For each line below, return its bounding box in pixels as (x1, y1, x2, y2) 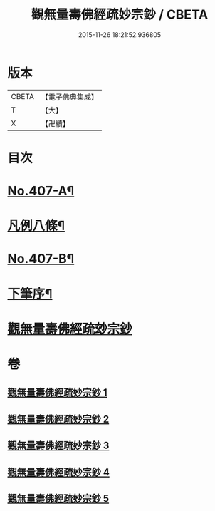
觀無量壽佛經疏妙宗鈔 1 (7, 386, 108, 399)
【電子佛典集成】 (41, 92, 98, 102)
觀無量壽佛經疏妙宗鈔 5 (7, 492, 110, 505)
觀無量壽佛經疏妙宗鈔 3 (7, 440, 110, 452)
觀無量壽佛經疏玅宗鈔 (7, 321, 133, 337)
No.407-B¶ (7, 251, 75, 267)
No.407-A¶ (7, 183, 75, 200)
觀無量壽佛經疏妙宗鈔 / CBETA (31, 6, 209, 23)
